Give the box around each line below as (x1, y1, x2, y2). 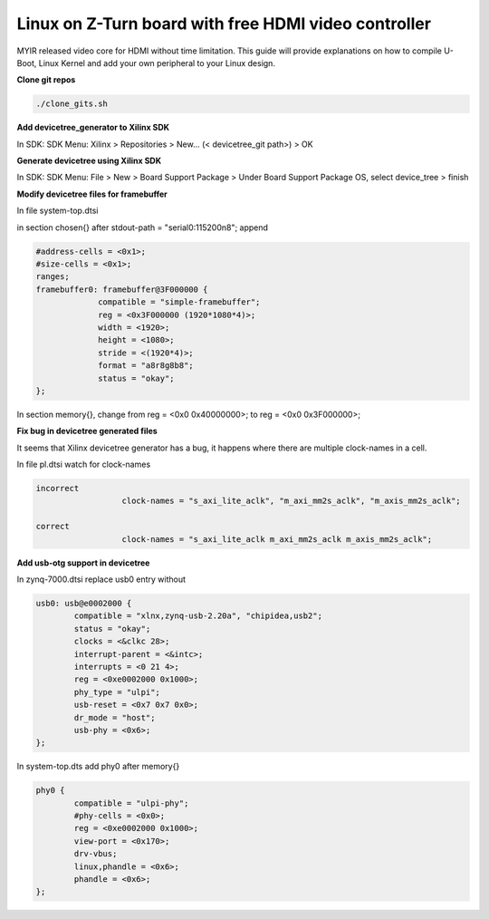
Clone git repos (16, 74, 76, 85)
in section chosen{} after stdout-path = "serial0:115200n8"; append (16, 222, 269, 233)
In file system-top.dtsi (16, 205, 99, 217)
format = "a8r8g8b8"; (98, 361, 194, 371)
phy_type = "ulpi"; (73, 687, 160, 697)
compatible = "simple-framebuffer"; (98, 297, 261, 307)
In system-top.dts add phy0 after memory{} (16, 761, 180, 772)
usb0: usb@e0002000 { (35, 598, 132, 608)
